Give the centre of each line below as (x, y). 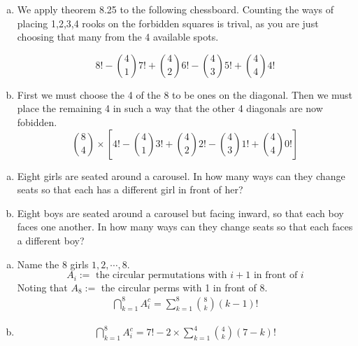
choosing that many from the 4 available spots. (118, 37)
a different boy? (51, 240)
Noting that (42, 287)
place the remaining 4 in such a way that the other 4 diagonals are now (170, 108)
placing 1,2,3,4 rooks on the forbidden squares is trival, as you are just (168, 23)
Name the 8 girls (53, 264)
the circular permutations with (162, 276)
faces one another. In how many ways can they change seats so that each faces (185, 227)
